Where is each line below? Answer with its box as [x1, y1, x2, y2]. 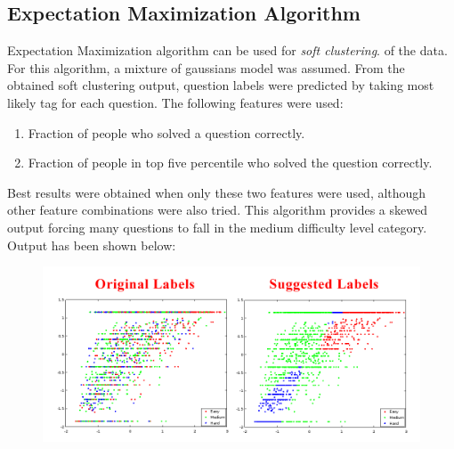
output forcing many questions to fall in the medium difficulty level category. [7, 217, 427, 236]
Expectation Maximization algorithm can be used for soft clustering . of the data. [7, 41, 448, 60]
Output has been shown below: [7, 235, 176, 254]
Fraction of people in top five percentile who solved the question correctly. [28, 153, 433, 172]
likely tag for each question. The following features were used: [7, 93, 344, 111]
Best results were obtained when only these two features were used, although [7, 183, 426, 201]
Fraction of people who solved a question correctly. [28, 123, 305, 142]
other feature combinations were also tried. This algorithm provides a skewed [7, 200, 427, 219]
